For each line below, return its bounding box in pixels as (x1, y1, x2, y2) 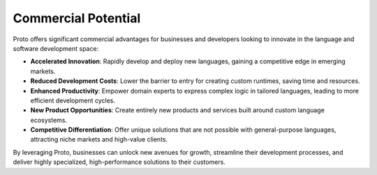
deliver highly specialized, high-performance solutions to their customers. (13, 158, 226, 167)
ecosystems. (30, 116, 68, 124)
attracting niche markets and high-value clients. (30, 135, 168, 144)
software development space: (13, 44, 99, 52)
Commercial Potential (13, 10, 141, 26)
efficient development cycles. (30, 96, 115, 105)
